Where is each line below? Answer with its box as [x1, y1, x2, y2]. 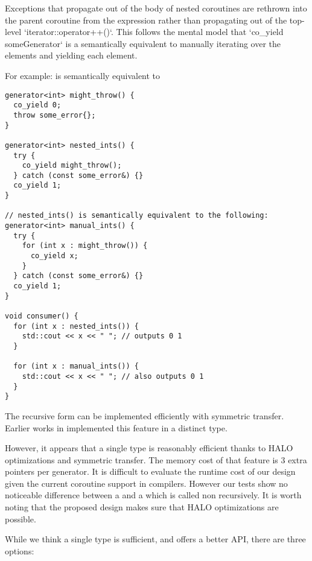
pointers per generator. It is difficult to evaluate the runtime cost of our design [5, 465, 296, 478]
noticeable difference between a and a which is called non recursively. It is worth [5, 489, 302, 501]
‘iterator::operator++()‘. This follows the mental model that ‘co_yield [24, 25, 284, 38]
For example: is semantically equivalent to [5, 69, 161, 81]
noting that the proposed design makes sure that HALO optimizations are [5, 501, 279, 513]
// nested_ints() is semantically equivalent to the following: [5, 211, 269, 220]
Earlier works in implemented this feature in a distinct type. [5, 421, 228, 434]
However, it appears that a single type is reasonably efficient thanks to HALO [5, 442, 293, 454]
